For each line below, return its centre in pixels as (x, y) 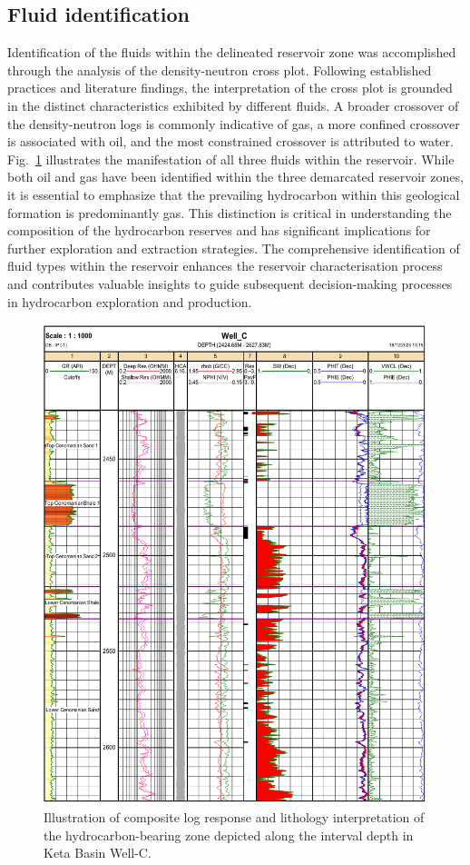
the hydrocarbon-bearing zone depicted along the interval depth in (229, 835)
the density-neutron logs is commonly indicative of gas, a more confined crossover (234, 123)
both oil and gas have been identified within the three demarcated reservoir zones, (235, 177)
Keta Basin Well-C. (98, 853)
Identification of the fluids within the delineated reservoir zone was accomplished (232, 52)
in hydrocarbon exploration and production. (130, 301)
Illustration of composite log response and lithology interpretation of (234, 817)
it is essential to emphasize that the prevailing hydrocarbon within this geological (234, 194)
